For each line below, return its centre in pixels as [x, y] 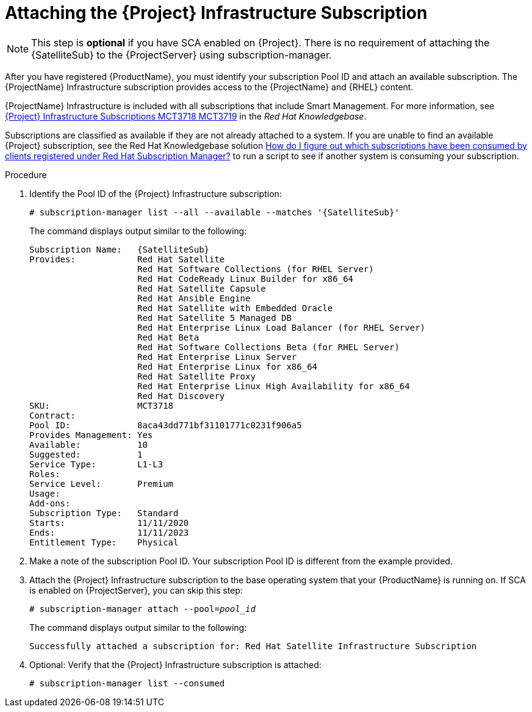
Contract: [52, 415]
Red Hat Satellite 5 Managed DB [214, 318]
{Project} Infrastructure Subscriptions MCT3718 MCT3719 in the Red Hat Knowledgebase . [186, 116]
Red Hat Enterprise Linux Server [217, 357]
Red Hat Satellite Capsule [202, 288]
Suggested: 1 [86, 454]
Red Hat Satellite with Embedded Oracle [235, 308]
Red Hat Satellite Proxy [196, 376]
